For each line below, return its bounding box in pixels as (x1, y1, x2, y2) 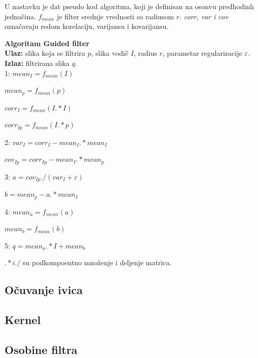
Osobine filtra (5, 341, 78, 357)
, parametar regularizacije (162, 48, 242, 58)
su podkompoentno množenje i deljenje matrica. (22, 257, 172, 268)
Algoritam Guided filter (5, 38, 90, 48)
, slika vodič (91, 48, 128, 58)
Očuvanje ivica (5, 282, 83, 298)
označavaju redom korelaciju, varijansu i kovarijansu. (5, 21, 169, 31)
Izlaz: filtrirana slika (5, 57, 69, 68)
